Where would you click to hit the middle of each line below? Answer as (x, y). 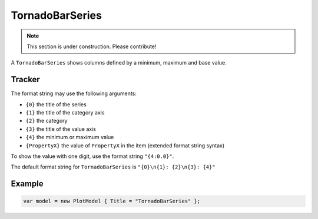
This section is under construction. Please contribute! (92, 46)
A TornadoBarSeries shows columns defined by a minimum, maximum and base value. (119, 63)
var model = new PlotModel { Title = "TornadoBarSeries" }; (112, 201)
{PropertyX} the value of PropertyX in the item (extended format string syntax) (125, 145)
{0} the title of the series (56, 104)
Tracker (26, 80)
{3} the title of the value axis (61, 129)
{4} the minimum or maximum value (70, 137)
